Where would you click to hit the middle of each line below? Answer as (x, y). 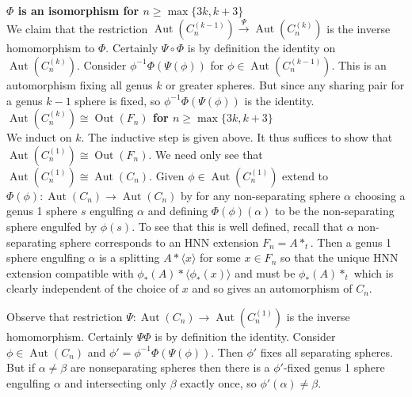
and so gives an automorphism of (272, 288)
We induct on (39, 137)
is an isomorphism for (78, 10)
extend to (305, 175)
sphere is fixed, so (118, 100)
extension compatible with (70, 272)
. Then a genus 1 (351, 242)
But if (21, 367)
